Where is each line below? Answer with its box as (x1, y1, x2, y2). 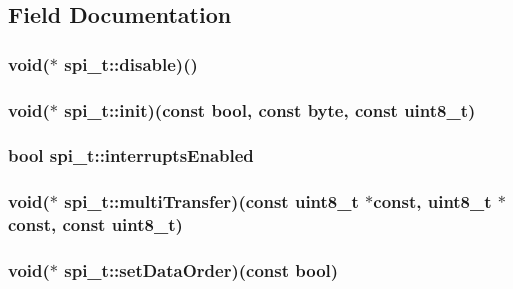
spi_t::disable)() (64, 51, 198, 76)
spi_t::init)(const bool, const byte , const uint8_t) (64, 97, 476, 122)
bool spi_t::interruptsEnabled (8, 143, 254, 168)
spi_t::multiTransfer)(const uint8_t (64, 189, 359, 214)
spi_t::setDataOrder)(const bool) (64, 258, 339, 282)
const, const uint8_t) (8, 212, 183, 237)
